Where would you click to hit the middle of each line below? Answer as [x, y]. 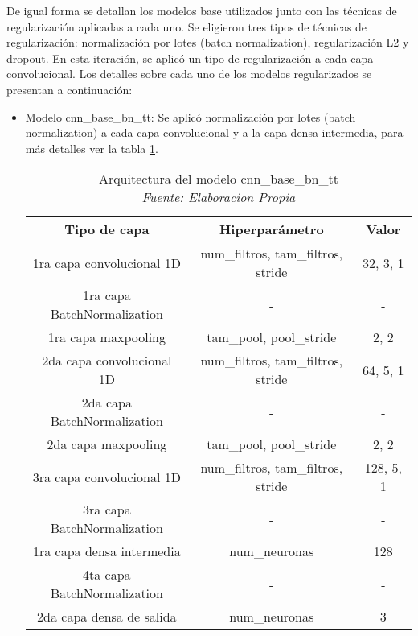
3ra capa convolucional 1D [107, 477]
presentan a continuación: [70, 89]
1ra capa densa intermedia [107, 551]
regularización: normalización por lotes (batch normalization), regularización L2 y [208, 42]
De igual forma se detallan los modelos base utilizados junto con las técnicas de [202, 10]
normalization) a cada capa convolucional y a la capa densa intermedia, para [214, 132]
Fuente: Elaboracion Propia [219, 197]
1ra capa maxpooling [107, 337]
